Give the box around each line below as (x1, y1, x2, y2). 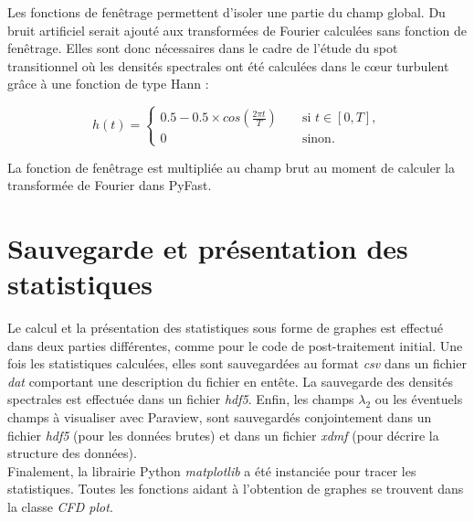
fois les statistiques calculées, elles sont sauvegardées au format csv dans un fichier (7, 354, 467, 373)
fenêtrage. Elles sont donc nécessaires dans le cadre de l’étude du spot (7, 38, 398, 58)
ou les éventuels (374, 389, 463, 409)
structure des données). (7, 443, 137, 463)
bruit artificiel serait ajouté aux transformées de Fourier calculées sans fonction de (7, 20, 467, 39)
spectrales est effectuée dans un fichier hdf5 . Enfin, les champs (7, 389, 354, 409)
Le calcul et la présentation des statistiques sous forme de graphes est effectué (7, 318, 443, 337)
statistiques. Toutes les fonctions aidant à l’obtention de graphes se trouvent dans (7, 479, 464, 498)
